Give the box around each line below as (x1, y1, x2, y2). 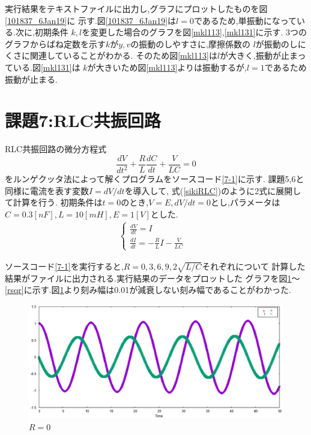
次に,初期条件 (15, 26, 68, 38)
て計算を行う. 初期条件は (5, 196, 103, 209)
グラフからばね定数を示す (5, 37, 106, 50)
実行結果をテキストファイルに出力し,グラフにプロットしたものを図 (5, 2, 268, 14)
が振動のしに (255, 37, 306, 50)
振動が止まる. (5, 72, 58, 85)
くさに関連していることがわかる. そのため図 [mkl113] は (5, 49, 217, 62)
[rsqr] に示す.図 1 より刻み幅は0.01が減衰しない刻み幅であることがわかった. (5, 283, 291, 296)
